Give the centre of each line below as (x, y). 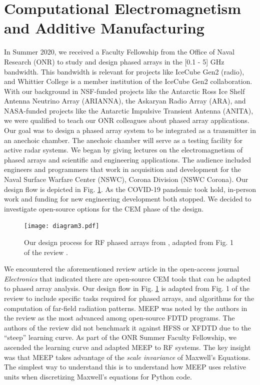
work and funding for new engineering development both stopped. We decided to (128, 199)
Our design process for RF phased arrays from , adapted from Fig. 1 (129, 242)
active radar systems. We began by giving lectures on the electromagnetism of (123, 150)
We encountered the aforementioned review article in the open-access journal (122, 269)
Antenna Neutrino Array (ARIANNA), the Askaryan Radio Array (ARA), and (125, 101)
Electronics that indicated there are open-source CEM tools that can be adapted (127, 278)
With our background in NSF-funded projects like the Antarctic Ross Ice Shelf (124, 91)
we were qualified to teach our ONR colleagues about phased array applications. (127, 120)
